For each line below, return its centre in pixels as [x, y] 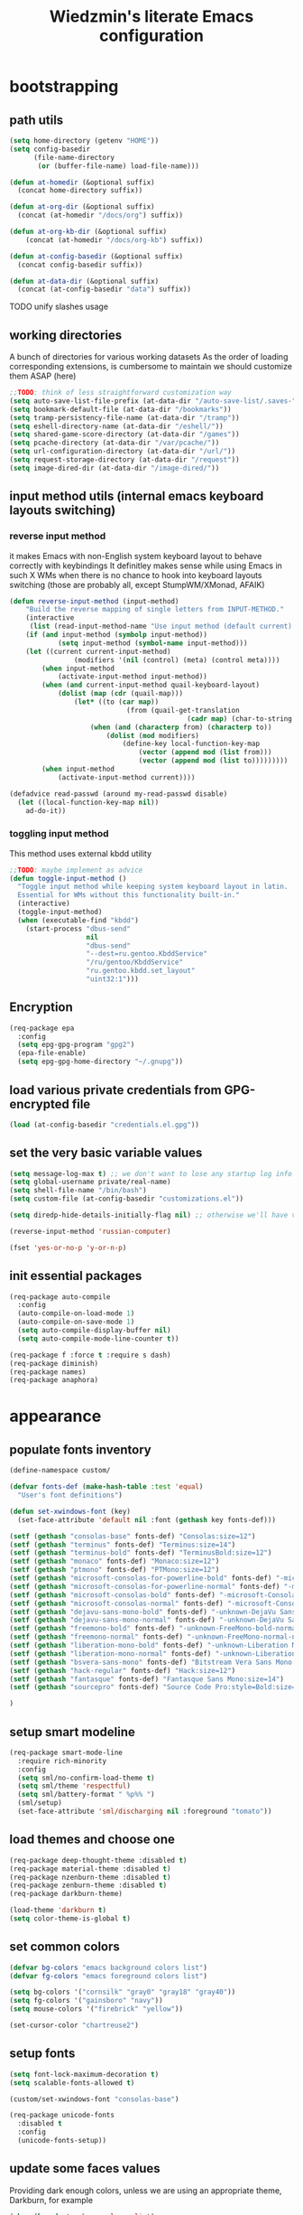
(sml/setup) [40, 1803]
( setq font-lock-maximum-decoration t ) [84, 2074]
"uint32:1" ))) [113, 979]
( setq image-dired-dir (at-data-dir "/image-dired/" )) [115, 468]
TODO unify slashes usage [59, 307]
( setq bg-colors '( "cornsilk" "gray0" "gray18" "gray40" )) [123, 1992]
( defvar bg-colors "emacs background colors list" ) [108, 1967]
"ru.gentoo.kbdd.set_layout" [141, 971]
